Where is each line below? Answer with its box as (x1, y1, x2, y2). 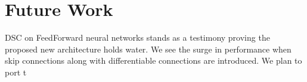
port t (5, 65, 27, 78)
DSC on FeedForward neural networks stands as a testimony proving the (5, 31, 270, 44)
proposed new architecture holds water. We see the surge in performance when (5, 42, 292, 55)
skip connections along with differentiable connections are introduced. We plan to (5, 54, 302, 67)
